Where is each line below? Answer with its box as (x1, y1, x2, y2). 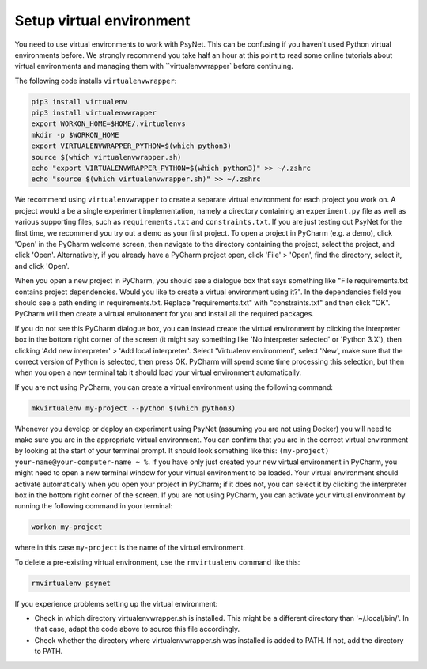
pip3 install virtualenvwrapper (31, 108, 157, 118)
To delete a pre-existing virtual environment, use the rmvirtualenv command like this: (14, 557, 300, 567)
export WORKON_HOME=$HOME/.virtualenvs (31, 119, 186, 128)
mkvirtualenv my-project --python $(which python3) (31, 403, 236, 413)
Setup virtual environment (14, 12, 191, 29)
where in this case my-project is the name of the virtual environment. (14, 542, 245, 553)
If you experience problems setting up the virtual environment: (14, 599, 218, 608)
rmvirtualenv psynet (31, 578, 111, 588)
